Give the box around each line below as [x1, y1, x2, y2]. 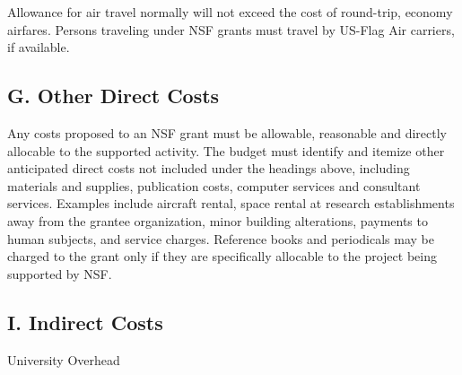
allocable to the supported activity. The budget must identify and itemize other [7, 141, 445, 160]
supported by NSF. [7, 264, 112, 283]
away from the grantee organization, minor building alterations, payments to [7, 211, 428, 230]
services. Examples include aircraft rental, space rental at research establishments [7, 194, 455, 213]
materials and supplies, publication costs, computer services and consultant [7, 176, 421, 195]
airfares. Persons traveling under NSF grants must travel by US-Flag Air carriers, [7, 20, 455, 39]
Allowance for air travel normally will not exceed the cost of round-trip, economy [7, 3, 453, 21]
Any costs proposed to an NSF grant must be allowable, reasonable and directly [7, 123, 447, 142]
